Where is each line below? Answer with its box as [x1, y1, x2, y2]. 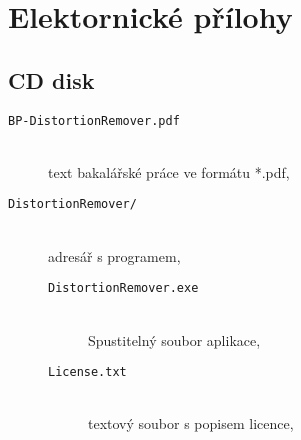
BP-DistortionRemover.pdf [8, 113, 180, 128]
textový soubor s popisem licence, [88, 413, 294, 434]
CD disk [8, 64, 95, 95]
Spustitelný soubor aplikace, [88, 329, 261, 350]
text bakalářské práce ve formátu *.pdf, [48, 161, 290, 182]
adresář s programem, [48, 245, 181, 266]
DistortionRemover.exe [48, 281, 199, 296]
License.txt [48, 365, 127, 380]
